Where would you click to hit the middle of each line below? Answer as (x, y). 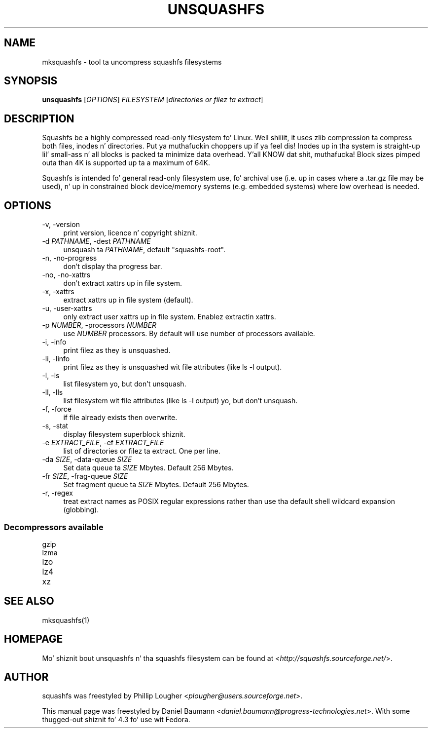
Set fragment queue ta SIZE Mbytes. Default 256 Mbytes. (156, 485)
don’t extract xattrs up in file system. (123, 283)
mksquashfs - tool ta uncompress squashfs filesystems (132, 62)
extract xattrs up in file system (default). (128, 300)
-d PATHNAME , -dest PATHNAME (96, 241)
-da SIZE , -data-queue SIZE (87, 460)
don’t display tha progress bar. (113, 267)
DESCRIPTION (39, 118)
